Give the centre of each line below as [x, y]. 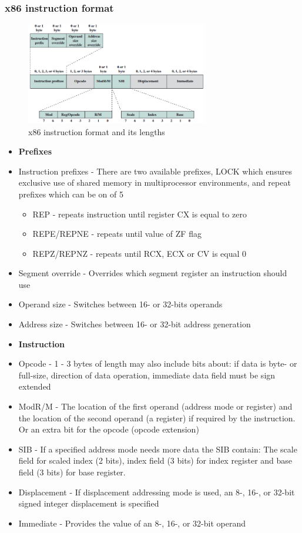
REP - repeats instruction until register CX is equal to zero [140, 214]
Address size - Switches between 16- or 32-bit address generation [135, 324]
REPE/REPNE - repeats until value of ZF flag [117, 234]
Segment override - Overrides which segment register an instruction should [153, 273]
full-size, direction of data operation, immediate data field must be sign [147, 375]
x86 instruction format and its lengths [97, 131]
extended [35, 386]
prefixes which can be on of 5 [71, 194]
